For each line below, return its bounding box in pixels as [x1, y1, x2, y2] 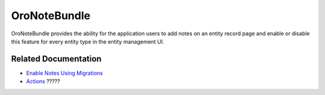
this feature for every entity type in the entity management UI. [11, 38, 165, 45]
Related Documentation [11, 54, 102, 64]
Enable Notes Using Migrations [26, 69, 104, 76]
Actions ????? [26, 78, 60, 85]
